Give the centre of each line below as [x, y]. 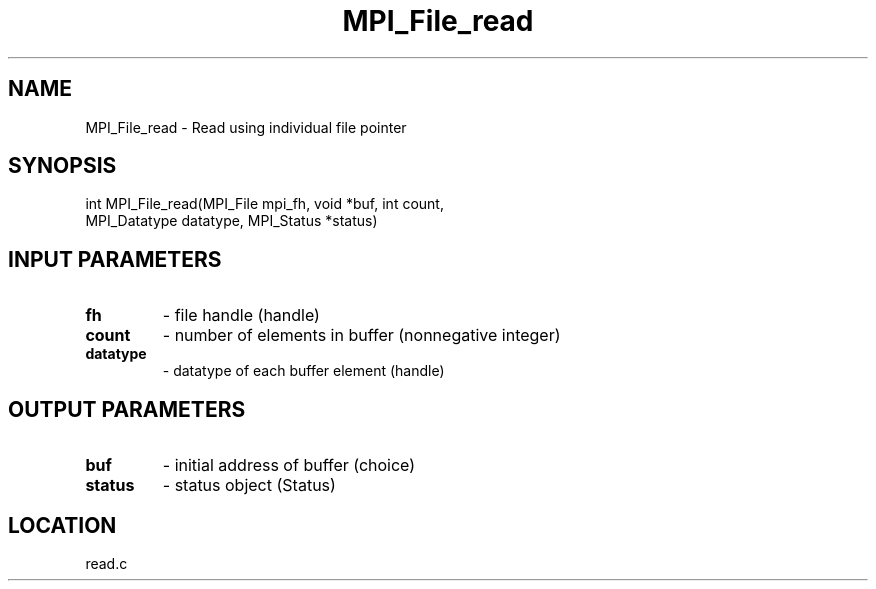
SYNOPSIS [62, 166]
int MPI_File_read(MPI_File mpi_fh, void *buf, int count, [264, 204]
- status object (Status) [249, 485]
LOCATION [62, 525]
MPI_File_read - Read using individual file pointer [246, 127]
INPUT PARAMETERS [115, 259]
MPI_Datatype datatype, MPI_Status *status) [231, 221]
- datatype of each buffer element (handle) [303, 371]
